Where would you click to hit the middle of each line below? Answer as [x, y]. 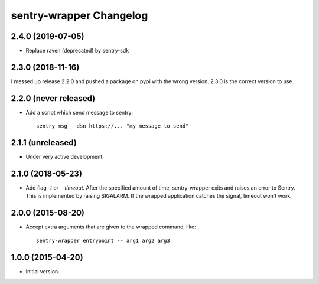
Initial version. [43, 271]
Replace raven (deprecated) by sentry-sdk [77, 51]
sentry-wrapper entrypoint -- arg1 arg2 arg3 [103, 240]
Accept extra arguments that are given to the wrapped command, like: [111, 227]
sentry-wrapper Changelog [79, 15]
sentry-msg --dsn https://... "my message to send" [113, 126]
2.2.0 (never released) [53, 98]
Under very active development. [65, 157]
